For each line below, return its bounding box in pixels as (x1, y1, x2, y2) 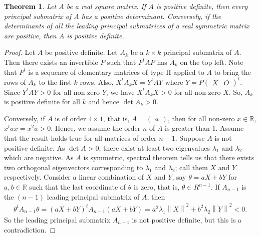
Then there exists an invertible (4, 56, 98, 67)
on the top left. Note (180, 56, 243, 67)
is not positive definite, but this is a (132, 214, 242, 225)
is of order (55, 113, 86, 123)
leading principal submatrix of (47, 191, 140, 202)
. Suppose (175, 133, 205, 143)
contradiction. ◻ (4, 224, 56, 235)
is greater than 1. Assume (165, 123, 244, 133)
